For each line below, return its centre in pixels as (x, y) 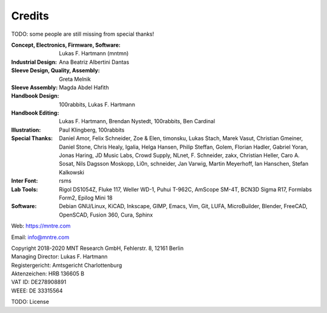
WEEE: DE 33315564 (37, 291)
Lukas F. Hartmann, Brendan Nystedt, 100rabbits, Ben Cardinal (137, 121)
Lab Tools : (25, 189)
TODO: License (30, 302)
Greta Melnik (75, 79)
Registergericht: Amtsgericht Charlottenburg (67, 265)
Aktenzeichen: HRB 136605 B (48, 274)
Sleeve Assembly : (35, 87)
